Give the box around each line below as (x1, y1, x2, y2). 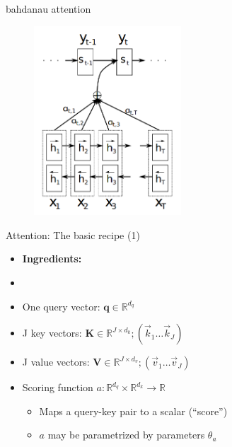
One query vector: (22, 298, 100, 313)
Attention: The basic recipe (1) (6, 227, 140, 242)
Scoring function (22, 380, 93, 395)
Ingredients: (22, 251, 82, 266)
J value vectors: (22, 354, 90, 369)
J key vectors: (22, 325, 82, 340)
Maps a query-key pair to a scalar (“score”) (39, 403, 228, 418)
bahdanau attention (6, 1, 91, 16)
